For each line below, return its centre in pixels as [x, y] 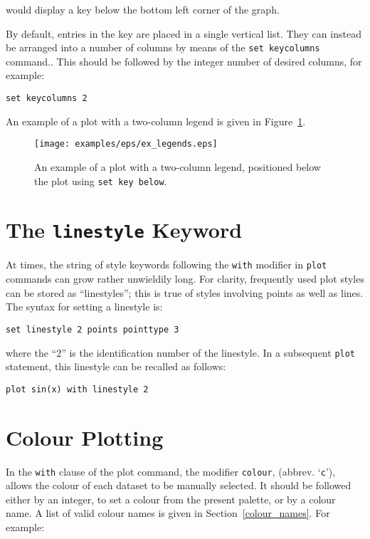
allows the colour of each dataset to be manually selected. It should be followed [179, 485]
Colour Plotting [85, 437]
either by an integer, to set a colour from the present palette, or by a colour [171, 499]
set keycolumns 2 [47, 99]
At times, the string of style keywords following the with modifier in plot [166, 265]
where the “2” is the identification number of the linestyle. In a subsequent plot [181, 352]
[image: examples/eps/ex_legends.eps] [126, 144]
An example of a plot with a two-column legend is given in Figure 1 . [156, 121]
